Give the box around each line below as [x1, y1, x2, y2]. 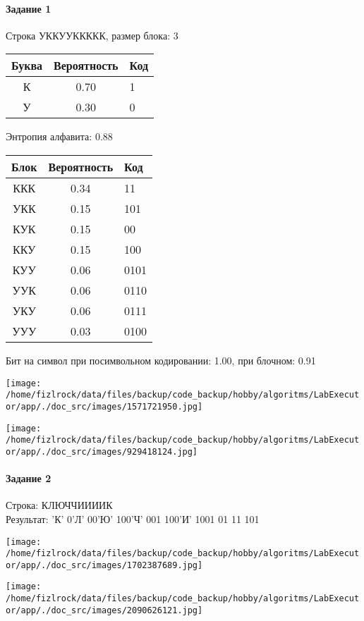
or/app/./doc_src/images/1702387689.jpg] [6, 560, 203, 570]
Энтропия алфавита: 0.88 [6, 129, 113, 144]
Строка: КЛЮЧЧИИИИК [6, 498, 113, 512]
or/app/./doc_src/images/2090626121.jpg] [6, 605, 203, 615]
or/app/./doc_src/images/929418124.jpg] [6, 446, 198, 457]
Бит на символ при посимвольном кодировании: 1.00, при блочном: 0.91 [6, 352, 316, 367]
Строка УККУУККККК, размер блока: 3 [6, 27, 178, 42]
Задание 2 [6, 471, 51, 486]
